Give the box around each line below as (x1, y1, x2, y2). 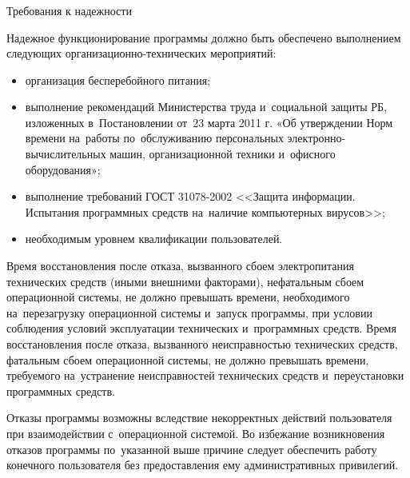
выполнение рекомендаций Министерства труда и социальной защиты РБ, (25, 98, 388, 115)
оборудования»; (25, 161, 101, 177)
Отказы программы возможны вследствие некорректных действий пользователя (6, 409, 392, 426)
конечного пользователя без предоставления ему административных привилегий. (6, 456, 399, 473)
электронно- (287, 129, 346, 146)
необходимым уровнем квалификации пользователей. (25, 230, 283, 247)
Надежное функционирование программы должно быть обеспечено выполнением (6, 29, 401, 46)
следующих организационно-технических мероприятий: (6, 45, 277, 62)
